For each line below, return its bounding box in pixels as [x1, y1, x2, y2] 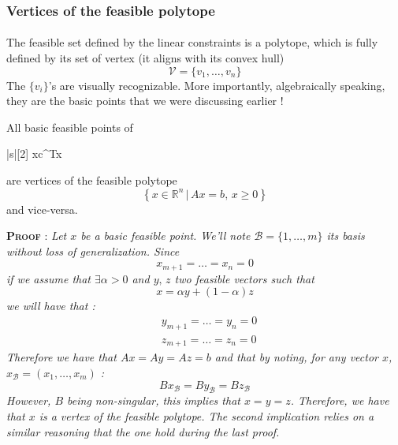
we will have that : [6, 297, 95, 314]
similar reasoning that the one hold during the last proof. [6, 423, 280, 439]
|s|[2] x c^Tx [6, 145, 62, 162]
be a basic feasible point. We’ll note [80, 227, 251, 244]
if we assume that [6, 270, 91, 286]
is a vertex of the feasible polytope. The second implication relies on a [39, 407, 374, 424]
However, [6, 392, 51, 409]
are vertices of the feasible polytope [6, 172, 177, 188]
